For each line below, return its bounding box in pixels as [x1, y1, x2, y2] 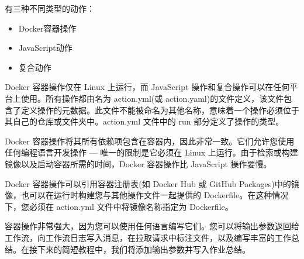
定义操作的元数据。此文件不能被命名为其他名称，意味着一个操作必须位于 [20, 103, 299, 116]
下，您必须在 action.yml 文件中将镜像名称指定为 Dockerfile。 [5, 200, 233, 212]
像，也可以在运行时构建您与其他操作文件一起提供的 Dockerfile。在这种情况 [5, 189, 289, 201]
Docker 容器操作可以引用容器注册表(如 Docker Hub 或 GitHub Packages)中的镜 [5, 177, 299, 189]
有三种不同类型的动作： [5, 2, 95, 14]
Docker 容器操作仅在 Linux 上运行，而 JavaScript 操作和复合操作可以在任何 [5, 81, 290, 93]
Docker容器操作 [18, 22, 77, 34]
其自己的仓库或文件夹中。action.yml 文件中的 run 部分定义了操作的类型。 [5, 115, 284, 127]
